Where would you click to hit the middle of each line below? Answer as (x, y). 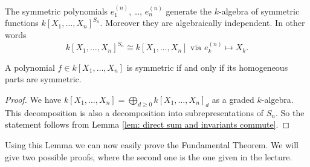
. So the (290, 112)
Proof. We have (33, 100)
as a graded (233, 100)
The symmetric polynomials (57, 11)
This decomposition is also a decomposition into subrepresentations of (134, 112)
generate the (189, 11)
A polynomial (30, 67)
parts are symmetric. (43, 79)
